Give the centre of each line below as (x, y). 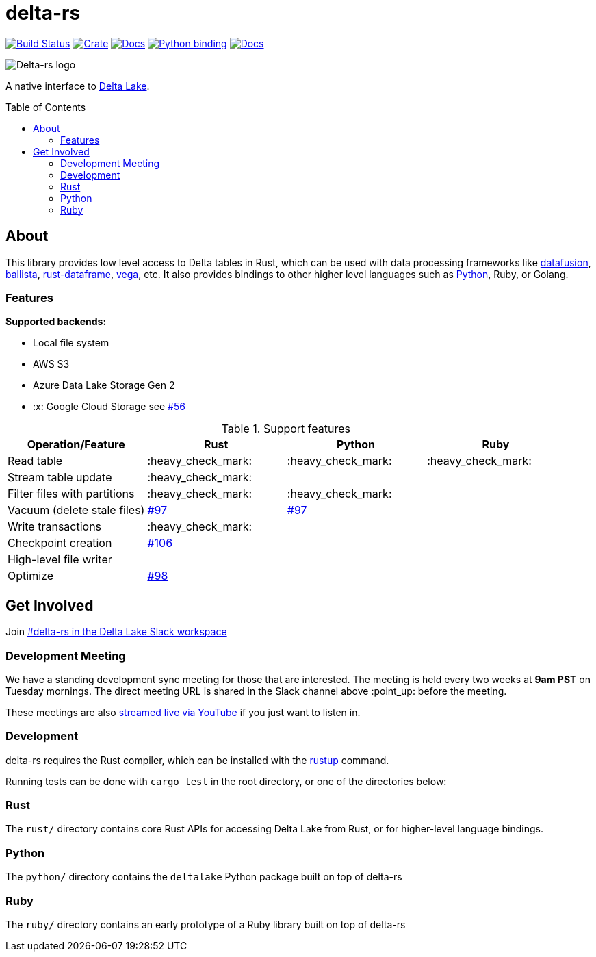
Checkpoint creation (60, 543)
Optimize (30, 576)
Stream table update (60, 477)
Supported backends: (56, 322)
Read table (35, 461)
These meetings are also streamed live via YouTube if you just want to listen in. (183, 712)
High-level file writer (60, 560)
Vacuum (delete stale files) (76, 510)
